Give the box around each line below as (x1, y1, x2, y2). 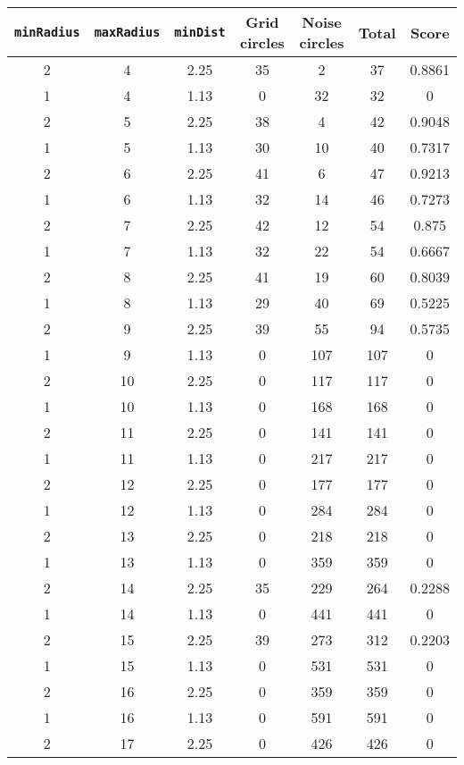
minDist (174, 25, 226, 39)
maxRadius (94, 25, 161, 39)
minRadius (14, 25, 80, 39)
